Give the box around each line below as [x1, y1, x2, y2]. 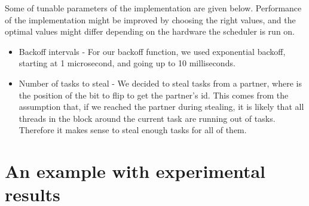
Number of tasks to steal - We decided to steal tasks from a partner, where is [19, 76, 302, 89]
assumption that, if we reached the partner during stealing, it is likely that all [19, 100, 304, 113]
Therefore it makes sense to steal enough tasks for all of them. [19, 124, 247, 136]
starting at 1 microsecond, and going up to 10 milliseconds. [19, 57, 235, 69]
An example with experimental [5, 159, 265, 183]
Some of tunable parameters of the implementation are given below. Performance [5, 2, 302, 14]
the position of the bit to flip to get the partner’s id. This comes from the [19, 88, 289, 101]
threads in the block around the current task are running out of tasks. [19, 112, 276, 124]
